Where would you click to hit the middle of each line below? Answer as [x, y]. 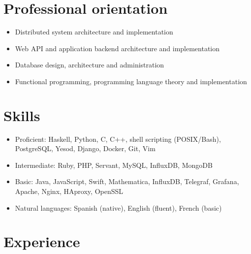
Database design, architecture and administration [90, 65]
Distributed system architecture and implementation [94, 32]
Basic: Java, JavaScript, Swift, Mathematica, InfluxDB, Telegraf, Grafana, [127, 181]
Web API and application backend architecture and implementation [117, 48]
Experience [42, 241]
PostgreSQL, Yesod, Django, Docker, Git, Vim [85, 148]
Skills [22, 115]
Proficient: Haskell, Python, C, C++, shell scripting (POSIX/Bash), [118, 139]
